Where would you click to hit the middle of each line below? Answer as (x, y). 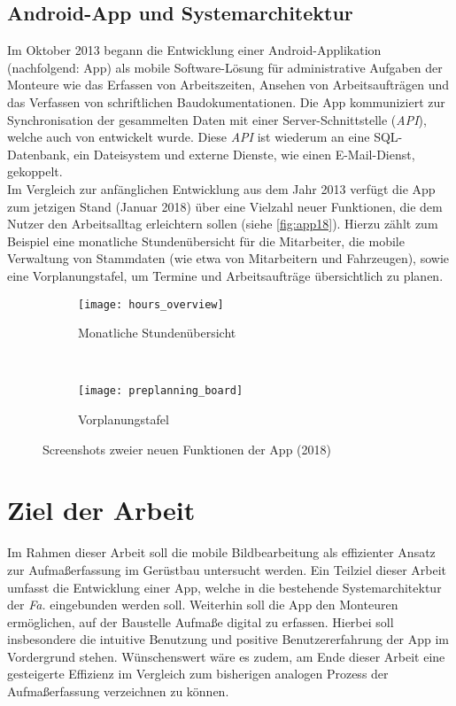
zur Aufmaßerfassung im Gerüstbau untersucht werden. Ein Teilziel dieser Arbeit (227, 569)
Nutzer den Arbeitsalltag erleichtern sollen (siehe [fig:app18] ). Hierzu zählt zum (223, 224)
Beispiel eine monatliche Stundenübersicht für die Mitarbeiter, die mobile (206, 241)
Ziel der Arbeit (101, 510)
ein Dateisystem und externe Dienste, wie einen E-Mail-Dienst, (244, 154)
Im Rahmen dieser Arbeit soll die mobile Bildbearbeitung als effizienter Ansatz (221, 552)
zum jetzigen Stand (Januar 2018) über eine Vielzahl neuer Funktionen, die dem (225, 206)
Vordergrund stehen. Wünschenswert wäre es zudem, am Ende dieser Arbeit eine (226, 656)
